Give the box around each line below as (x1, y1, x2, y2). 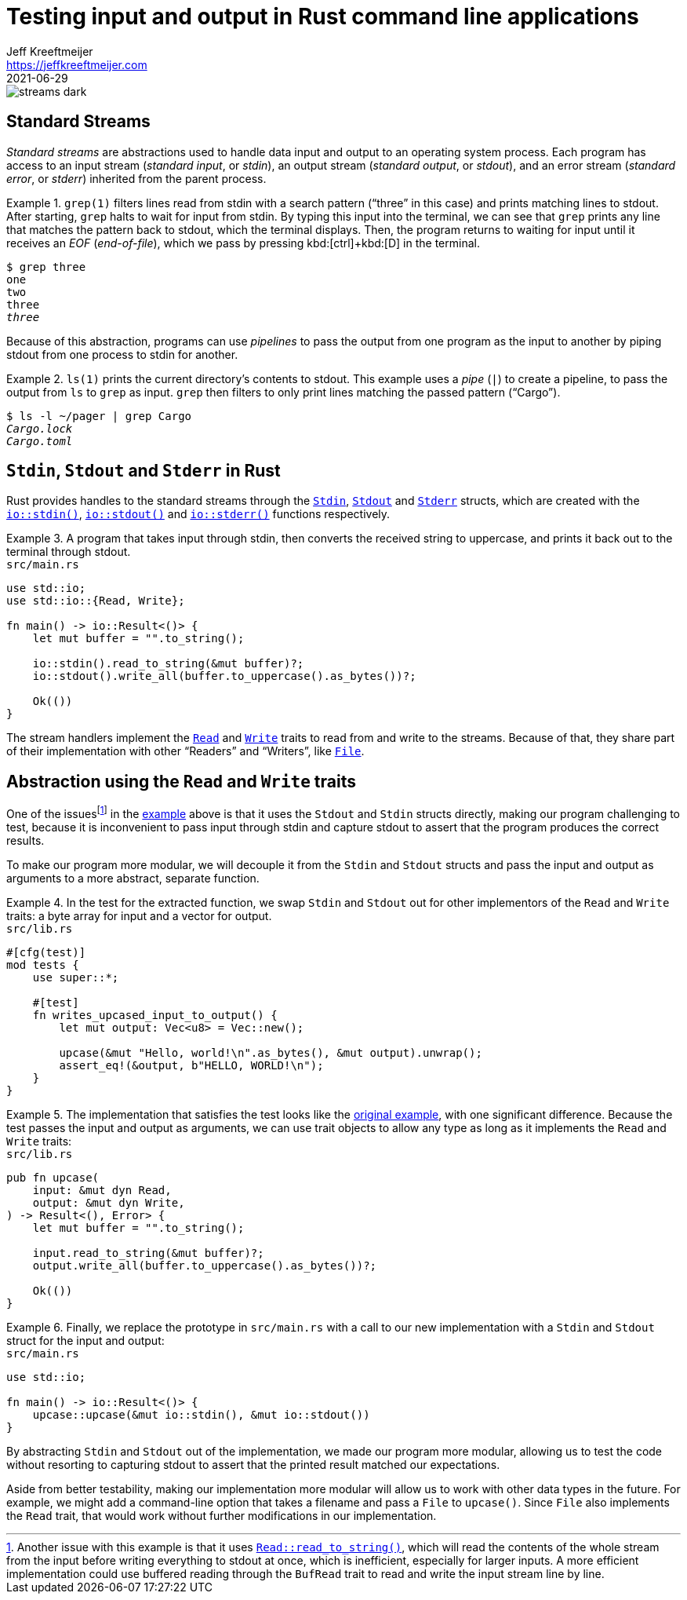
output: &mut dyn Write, (32, 1196, 185, 1209)
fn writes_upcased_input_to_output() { (32, 1008, 278, 1021)
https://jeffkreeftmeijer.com (6, 57, 147, 71)
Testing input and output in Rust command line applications (6, 3, 639, 30)
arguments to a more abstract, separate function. (6, 871, 260, 885)
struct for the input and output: (6, 1333, 165, 1347)
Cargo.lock (6, 422, 73, 435)
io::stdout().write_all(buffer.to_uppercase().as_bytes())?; (32, 670, 416, 683)
